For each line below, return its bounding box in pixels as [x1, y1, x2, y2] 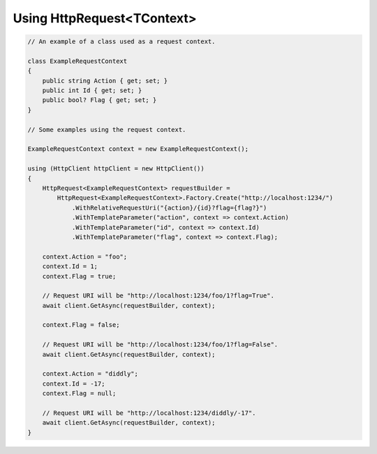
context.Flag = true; [42, 272, 117, 280]
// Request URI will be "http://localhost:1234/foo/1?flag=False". [42, 341, 279, 349]
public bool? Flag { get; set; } [42, 96, 157, 104]
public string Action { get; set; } [42, 77, 168, 85]
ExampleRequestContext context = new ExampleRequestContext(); [27, 145, 249, 153]
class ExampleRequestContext [27, 57, 128, 65]
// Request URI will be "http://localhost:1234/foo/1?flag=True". [42, 292, 275, 300]
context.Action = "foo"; [42, 252, 128, 261]
